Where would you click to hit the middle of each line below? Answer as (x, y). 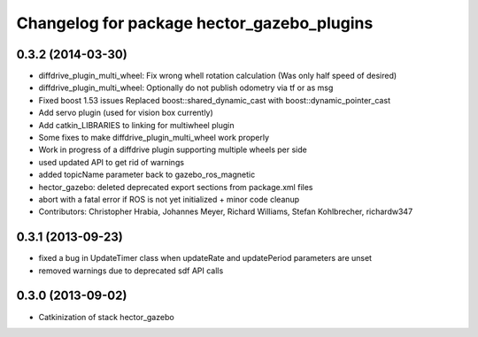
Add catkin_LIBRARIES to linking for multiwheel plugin (136, 125)
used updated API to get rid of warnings (112, 162)
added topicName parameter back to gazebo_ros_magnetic (147, 175)
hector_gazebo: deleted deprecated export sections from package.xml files (176, 187)
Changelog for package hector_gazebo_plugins (195, 23)
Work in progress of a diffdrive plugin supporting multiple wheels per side (173, 149)
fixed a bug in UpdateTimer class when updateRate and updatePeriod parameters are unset (205, 258)
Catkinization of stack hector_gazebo (106, 317)
